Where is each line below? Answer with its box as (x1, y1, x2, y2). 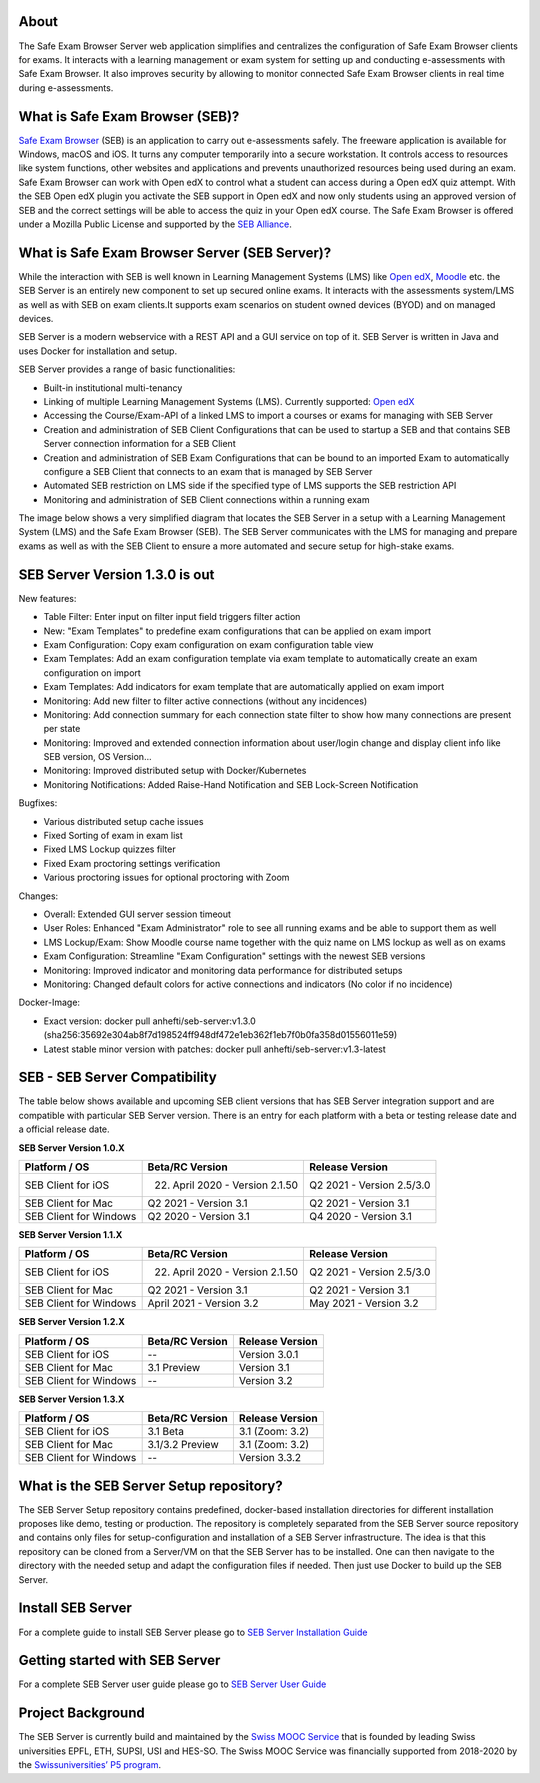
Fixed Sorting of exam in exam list (43, 830, 184, 842)
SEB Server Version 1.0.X (18, 1141, 125, 1154)
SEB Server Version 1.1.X (18, 1228, 123, 1240)
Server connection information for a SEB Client (43, 438, 236, 450)
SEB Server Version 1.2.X (18, 1316, 125, 1328)
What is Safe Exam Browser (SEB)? (18, 108, 240, 125)
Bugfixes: (18, 797, 58, 809)
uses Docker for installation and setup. (18, 345, 178, 357)
